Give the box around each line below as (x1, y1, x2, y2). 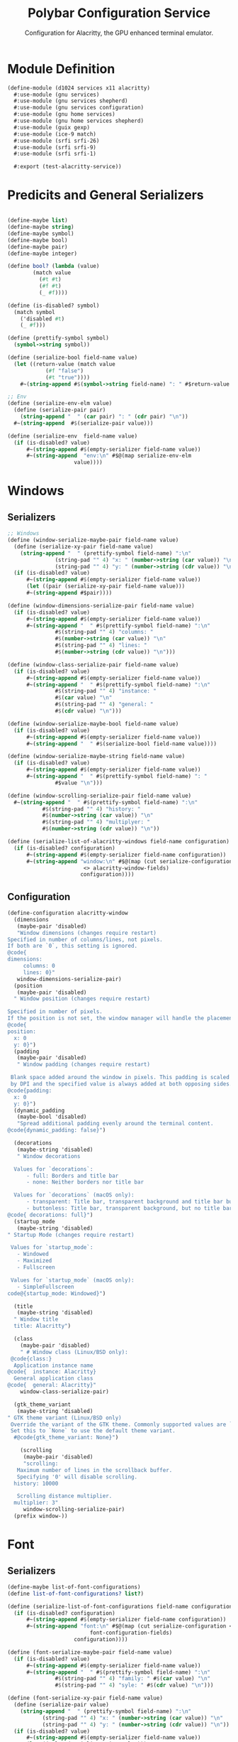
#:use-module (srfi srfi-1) (13, 151, 97, 158)
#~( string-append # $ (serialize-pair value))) (13, 419, 154, 427)
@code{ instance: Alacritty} (7, 1368, 97, 1375)
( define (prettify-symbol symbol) (7, 335, 110, 342)
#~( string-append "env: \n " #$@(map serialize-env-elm (25, 453, 192, 460)
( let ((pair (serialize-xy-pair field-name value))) (25, 583, 186, 590)
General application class (13, 1375, 93, 1383)
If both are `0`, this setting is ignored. (7, 943, 138, 950)
